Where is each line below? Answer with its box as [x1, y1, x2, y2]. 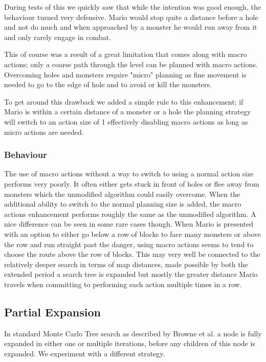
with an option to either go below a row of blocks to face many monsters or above [4, 228, 261, 239]
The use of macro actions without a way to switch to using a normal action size [4, 168, 254, 179]
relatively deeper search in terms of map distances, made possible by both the [4, 258, 248, 269]
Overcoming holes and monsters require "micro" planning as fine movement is [4, 69, 247, 79]
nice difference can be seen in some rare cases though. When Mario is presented [4, 218, 254, 229]
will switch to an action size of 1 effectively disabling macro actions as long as [4, 116, 248, 127]
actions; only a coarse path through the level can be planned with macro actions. [4, 58, 258, 69]
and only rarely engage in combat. [4, 31, 111, 42]
